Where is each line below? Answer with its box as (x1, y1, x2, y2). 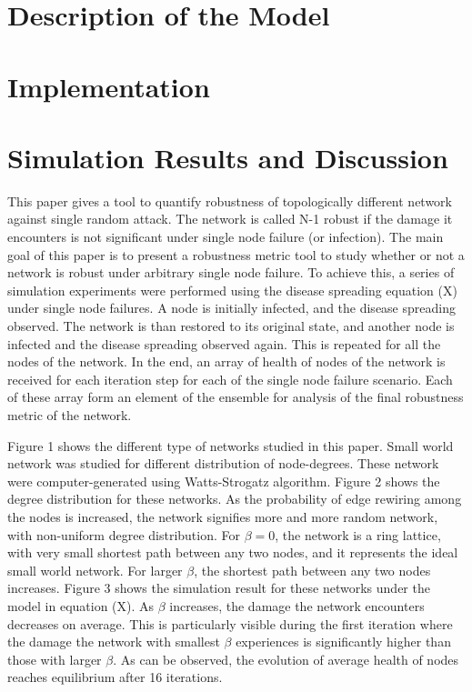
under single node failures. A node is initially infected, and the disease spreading (7, 298, 456, 317)
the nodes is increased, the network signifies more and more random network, (7, 506, 438, 526)
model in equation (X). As (7, 596, 155, 615)
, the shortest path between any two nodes (194, 560, 431, 579)
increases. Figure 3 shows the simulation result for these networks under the (7, 578, 430, 597)
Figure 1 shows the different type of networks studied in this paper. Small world (7, 436, 454, 455)
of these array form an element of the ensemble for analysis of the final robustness (7, 387, 464, 406)
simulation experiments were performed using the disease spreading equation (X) (7, 280, 457, 299)
